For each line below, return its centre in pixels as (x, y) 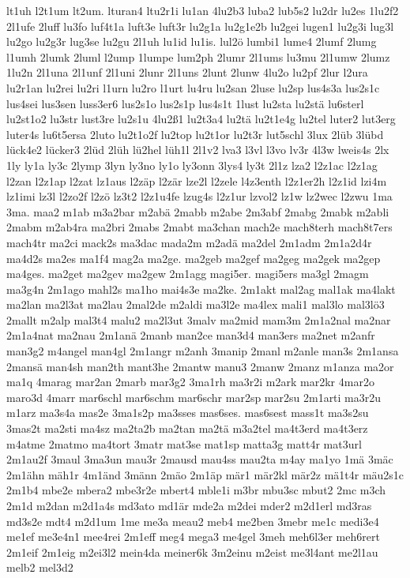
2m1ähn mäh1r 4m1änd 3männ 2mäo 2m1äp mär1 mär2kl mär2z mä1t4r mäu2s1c (205, 474)
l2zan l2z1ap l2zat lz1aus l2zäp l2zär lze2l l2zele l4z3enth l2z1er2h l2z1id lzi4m (197, 180)
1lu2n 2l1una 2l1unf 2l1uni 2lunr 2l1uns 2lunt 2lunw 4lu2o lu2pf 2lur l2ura (187, 72)
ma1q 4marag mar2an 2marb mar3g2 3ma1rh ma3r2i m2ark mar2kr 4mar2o (190, 382)
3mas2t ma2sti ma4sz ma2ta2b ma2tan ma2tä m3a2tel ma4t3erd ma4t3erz (187, 428)
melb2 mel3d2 (40, 567)
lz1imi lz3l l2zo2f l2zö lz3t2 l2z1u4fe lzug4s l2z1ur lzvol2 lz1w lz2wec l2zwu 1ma (199, 196)
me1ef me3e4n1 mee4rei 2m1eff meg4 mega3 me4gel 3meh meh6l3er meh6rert (193, 537)
